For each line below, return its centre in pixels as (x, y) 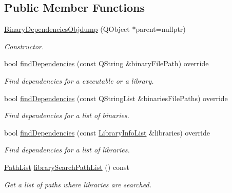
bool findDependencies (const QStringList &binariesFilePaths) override (116, 98)
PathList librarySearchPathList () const (67, 167)
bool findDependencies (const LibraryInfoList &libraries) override (107, 132)
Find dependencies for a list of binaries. (67, 115)
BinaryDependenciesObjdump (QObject (67, 29)
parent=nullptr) (161, 29)
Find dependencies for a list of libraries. (67, 150)
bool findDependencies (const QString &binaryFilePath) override (107, 63)
